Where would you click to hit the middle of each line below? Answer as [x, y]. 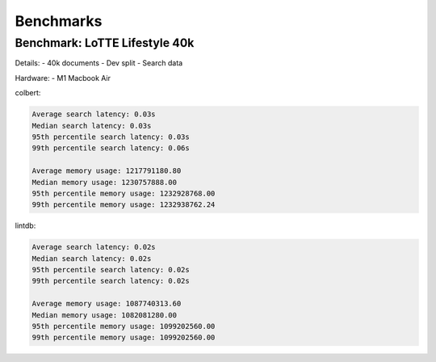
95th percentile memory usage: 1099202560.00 [124, 326]
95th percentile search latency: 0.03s [111, 137]
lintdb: [25, 225]
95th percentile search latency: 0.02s [111, 270]
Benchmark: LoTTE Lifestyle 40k [105, 43]
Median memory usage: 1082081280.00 [105, 315]
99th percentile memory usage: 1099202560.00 [124, 338]
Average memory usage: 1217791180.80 [107, 171]
